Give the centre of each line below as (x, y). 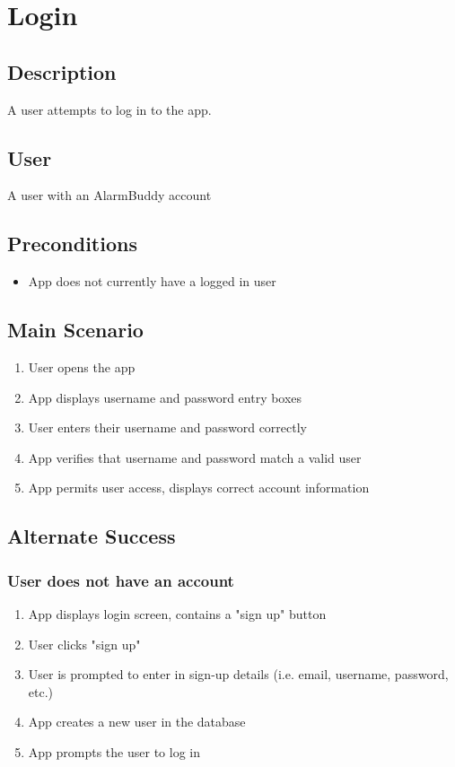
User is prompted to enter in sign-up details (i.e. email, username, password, (238, 674)
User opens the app (82, 366)
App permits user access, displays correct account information (199, 488)
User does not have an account (121, 580)
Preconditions (72, 244)
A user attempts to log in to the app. (109, 109)
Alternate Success (92, 536)
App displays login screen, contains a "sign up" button (177, 613)
